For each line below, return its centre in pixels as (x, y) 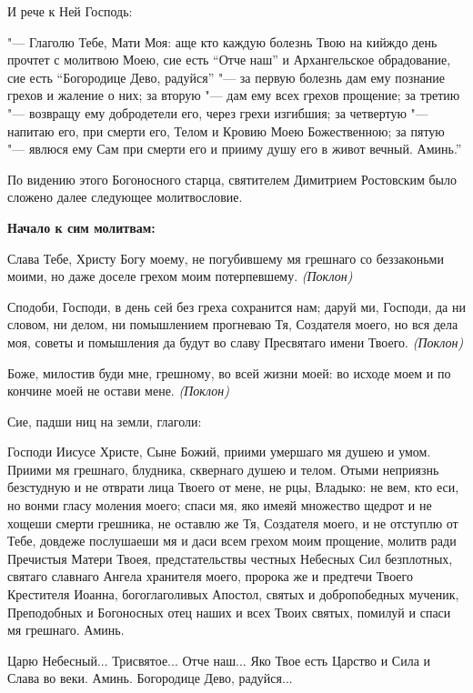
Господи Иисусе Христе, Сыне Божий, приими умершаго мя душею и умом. (219, 452)
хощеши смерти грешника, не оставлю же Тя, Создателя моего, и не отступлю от (233, 522)
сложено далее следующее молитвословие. (125, 197)
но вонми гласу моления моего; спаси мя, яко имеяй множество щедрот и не (220, 505)
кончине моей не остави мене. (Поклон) (119, 391)
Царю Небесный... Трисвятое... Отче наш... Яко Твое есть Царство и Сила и (219, 660)
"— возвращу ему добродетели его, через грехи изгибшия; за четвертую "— (218, 112)
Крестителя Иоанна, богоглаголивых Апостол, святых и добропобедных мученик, (233, 594)
